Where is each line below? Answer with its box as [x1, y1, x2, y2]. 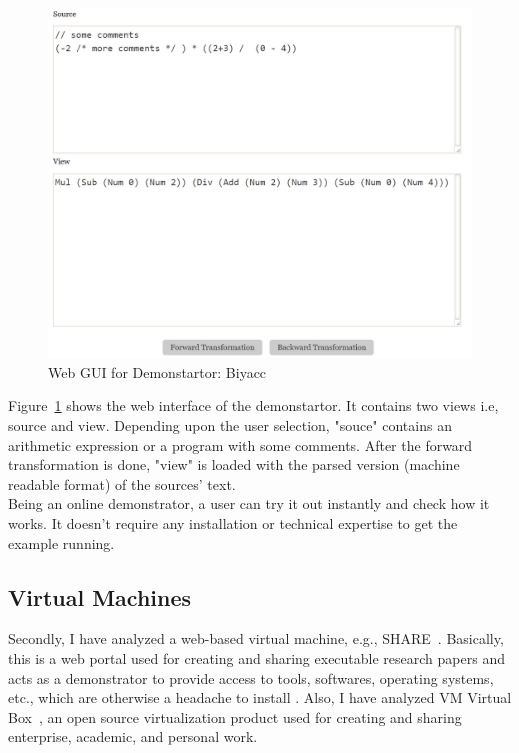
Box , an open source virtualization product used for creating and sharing [8, 706, 462, 727]
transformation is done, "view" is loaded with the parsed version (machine [8, 454, 460, 475]
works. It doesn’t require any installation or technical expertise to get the [8, 513, 458, 534]
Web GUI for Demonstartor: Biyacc [48, 361, 267, 382]
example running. [8, 532, 115, 553]
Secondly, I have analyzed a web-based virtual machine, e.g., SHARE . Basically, [8, 628, 504, 649]
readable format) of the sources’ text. [8, 473, 236, 494]
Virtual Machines [8, 581, 192, 612]
